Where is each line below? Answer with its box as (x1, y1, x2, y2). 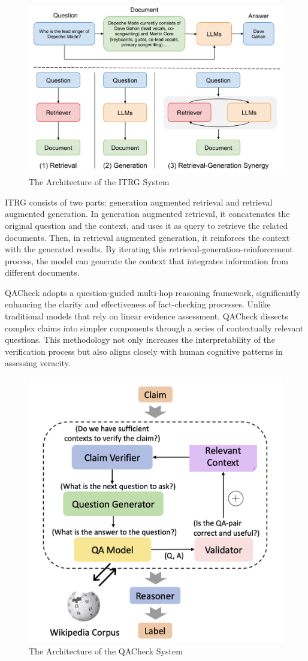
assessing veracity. (5, 357, 71, 369)
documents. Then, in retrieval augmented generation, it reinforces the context (5, 231, 290, 243)
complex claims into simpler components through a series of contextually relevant (5, 321, 304, 334)
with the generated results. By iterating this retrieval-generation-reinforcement (5, 243, 294, 255)
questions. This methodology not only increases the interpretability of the (5, 333, 275, 346)
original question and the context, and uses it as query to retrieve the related (5, 219, 288, 231)
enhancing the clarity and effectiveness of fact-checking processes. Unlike (5, 298, 271, 310)
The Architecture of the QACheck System (29, 645, 183, 657)
